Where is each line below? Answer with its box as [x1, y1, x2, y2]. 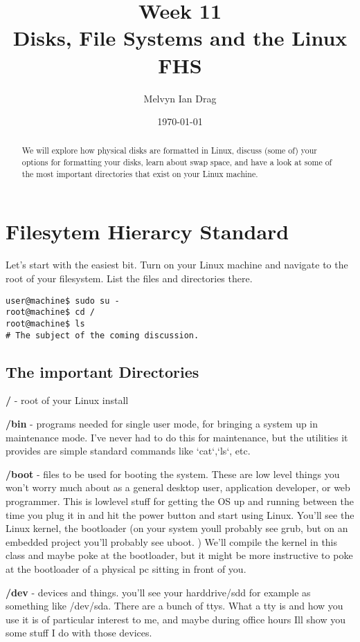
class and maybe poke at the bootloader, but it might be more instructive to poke [6, 548, 353, 562]
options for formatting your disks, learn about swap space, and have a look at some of [21, 156, 332, 168]
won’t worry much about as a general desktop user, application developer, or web [6, 480, 350, 495]
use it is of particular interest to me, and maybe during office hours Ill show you [6, 612, 345, 626]
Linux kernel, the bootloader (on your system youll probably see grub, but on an [6, 521, 348, 535]
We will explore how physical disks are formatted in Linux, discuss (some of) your [21, 145, 317, 156]
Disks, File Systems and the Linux [12, 24, 348, 52]
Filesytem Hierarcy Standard [6, 217, 289, 246]
